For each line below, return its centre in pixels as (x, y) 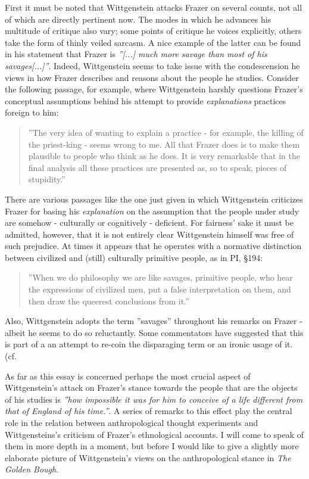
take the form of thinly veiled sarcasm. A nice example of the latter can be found (153, 42)
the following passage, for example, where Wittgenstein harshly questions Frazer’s (154, 89)
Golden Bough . (32, 469)
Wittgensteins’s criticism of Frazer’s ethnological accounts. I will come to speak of (154, 434)
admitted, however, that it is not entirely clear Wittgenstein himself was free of (149, 234)
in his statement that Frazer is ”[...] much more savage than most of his (136, 54)
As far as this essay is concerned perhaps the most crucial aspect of (128, 376)
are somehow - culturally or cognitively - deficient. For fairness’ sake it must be (149, 223)
